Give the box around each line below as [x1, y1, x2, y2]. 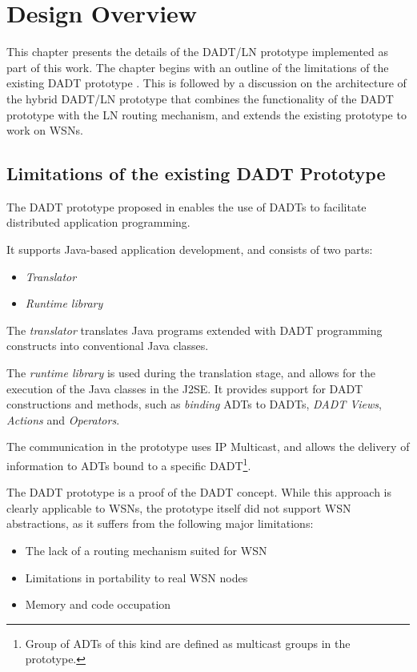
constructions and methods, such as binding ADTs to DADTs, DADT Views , [6, 396, 382, 412]
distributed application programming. [6, 214, 190, 231]
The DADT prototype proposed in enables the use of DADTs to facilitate [6, 198, 367, 215]
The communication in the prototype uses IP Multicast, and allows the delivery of [6, 438, 410, 455]
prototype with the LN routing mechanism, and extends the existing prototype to [6, 106, 407, 123]
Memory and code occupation [25, 596, 171, 613]
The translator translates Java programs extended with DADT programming [6, 321, 383, 338]
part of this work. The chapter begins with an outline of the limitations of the [6, 58, 389, 75]
